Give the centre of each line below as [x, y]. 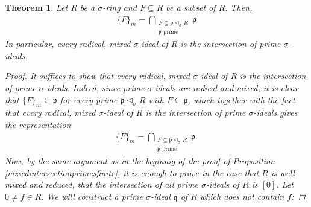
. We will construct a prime [92, 196]
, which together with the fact [241, 99]
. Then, [239, 7]
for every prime [89, 99]
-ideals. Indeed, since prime [94, 87]
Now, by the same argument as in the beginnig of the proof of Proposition [140, 161]
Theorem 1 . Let [36, 7]
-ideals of [223, 184]
